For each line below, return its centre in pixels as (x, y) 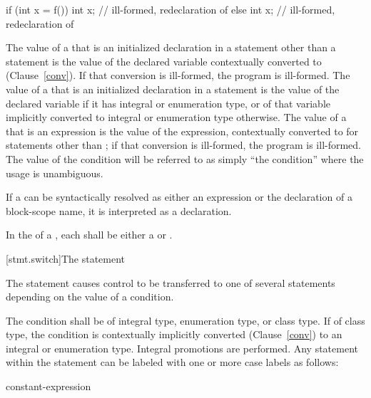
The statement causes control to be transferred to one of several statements (171, 282)
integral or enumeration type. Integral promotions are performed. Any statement (182, 348)
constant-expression (49, 386)
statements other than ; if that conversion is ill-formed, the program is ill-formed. (184, 145)
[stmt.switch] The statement (66, 258)
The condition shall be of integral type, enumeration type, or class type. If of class (185, 320)
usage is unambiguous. (55, 173)
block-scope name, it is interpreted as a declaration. (119, 210)
